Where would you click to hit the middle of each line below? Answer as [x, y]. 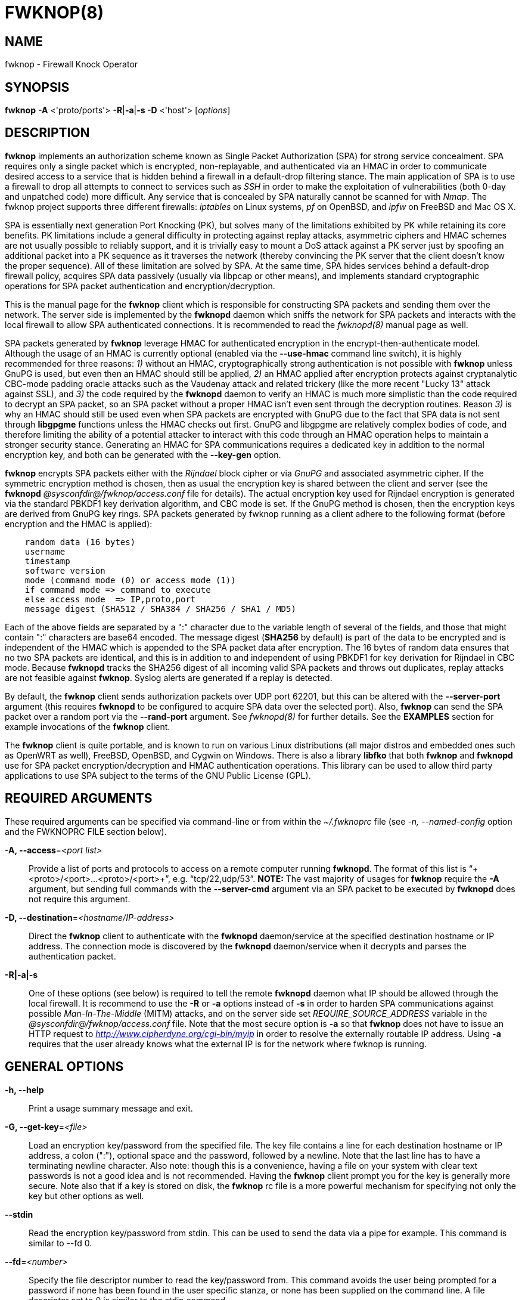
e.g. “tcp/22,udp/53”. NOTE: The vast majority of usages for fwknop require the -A [336, 878]
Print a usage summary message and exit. [111, 1108]
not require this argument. [80, 899]
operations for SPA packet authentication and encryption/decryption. [140, 286]
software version [65, 570]
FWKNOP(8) [55, 13]
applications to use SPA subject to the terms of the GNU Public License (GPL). [158, 775]
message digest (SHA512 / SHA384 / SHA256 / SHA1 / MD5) [160, 609]
